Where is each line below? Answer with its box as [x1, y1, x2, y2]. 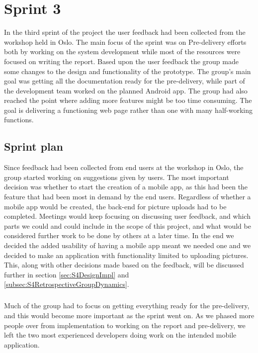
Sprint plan [4, 139, 63, 154]
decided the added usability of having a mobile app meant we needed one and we [4, 240, 251, 251]
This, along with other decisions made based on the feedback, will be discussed [4, 260, 244, 270]
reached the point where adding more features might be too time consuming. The [4, 95, 252, 105]
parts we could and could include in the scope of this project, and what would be [4, 220, 251, 231]
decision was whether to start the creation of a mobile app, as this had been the [4, 181, 248, 192]
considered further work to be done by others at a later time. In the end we [4, 230, 234, 241]
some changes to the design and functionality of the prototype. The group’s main [4, 66, 251, 76]
